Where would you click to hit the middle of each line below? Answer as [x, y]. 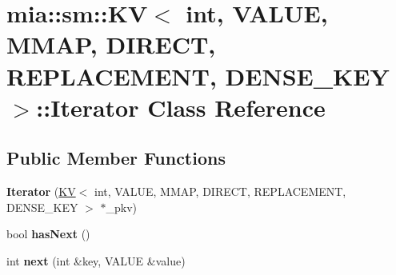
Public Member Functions [116, 158]
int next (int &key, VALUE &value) [96, 260]
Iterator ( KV [41, 191]
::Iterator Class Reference [181, 107]
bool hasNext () [48, 234]
